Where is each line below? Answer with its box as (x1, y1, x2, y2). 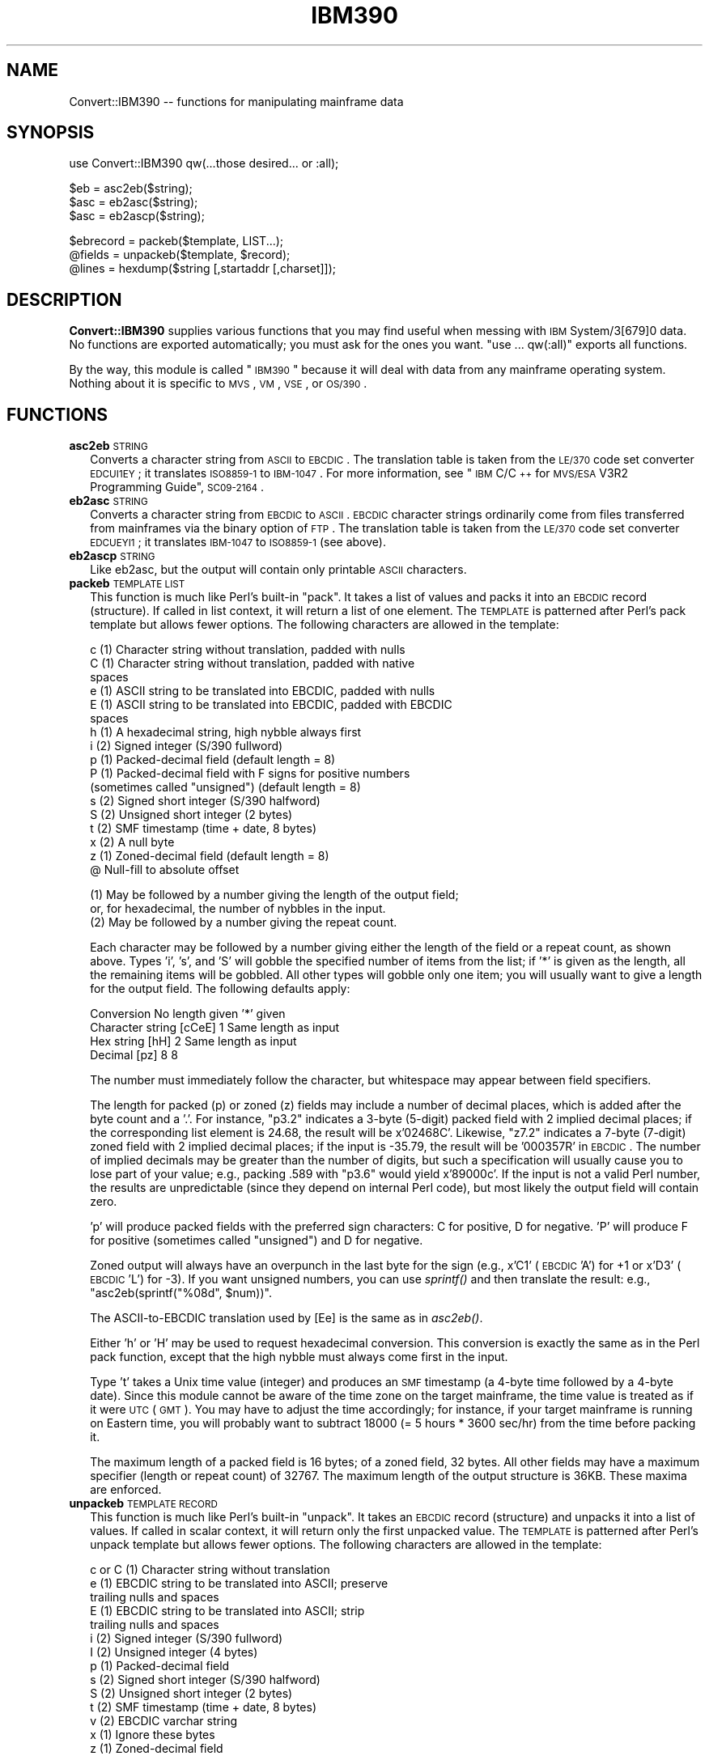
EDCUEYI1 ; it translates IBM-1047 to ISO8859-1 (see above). (90, 535, 386, 549)
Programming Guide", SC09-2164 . (90, 480, 265, 494)
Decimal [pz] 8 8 (90, 1048, 178, 1062)
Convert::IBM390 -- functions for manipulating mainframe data (69, 94, 404, 108)
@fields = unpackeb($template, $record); (69, 248, 291, 262)
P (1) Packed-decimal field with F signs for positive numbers (90, 766, 410, 781)
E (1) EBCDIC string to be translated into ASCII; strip (90, 1604, 365, 1618)
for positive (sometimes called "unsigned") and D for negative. (90, 1233, 423, 1248)
